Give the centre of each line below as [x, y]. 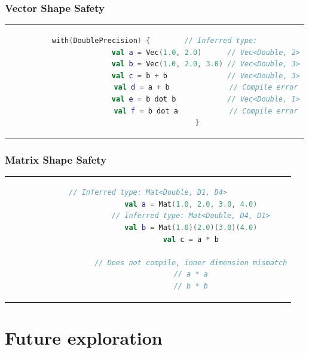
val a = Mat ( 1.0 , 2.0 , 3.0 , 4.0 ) [191, 204]
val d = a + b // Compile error [206, 88]
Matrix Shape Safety [56, 160]
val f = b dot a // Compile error [206, 111]
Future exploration [84, 338]
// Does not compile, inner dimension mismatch [191, 263]
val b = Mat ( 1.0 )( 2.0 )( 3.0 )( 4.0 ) [191, 227]
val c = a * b [191, 239]
